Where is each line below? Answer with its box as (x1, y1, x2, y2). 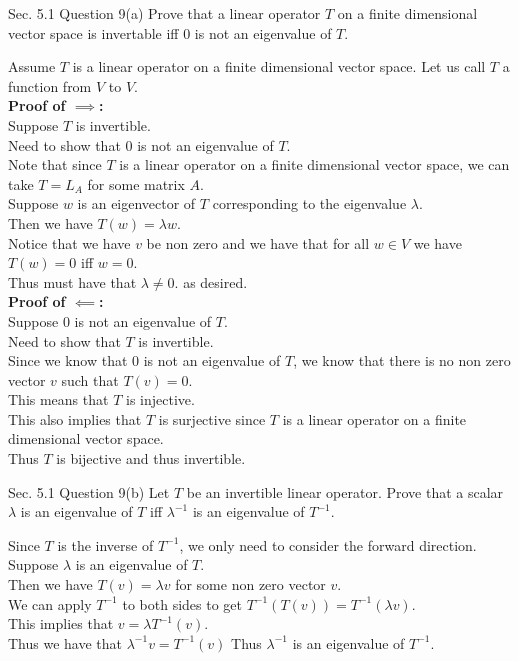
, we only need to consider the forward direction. (179, 534, 477, 555)
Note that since (8, 154, 102, 175)
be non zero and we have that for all (146, 232, 370, 253)
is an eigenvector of (77, 193, 196, 214)
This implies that (8, 613, 114, 634)
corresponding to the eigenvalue (212, 193, 407, 214)
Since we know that (8, 350, 128, 371)
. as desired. (174, 271, 248, 292)
